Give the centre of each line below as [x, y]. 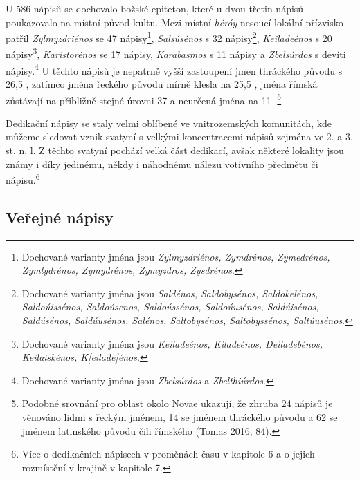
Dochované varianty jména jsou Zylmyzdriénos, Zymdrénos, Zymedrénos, [176, 256]
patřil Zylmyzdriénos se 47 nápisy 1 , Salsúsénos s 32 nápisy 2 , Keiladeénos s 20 [169, 37]
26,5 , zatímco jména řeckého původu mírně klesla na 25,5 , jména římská [162, 83]
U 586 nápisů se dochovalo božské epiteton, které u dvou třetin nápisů [155, 8]
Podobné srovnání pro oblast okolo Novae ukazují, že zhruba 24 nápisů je [177, 403]
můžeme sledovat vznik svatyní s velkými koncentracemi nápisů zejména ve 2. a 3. [179, 137]
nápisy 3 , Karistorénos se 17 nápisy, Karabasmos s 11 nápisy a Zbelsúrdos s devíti [176, 53]
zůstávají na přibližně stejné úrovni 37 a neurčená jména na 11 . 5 [144, 99]
